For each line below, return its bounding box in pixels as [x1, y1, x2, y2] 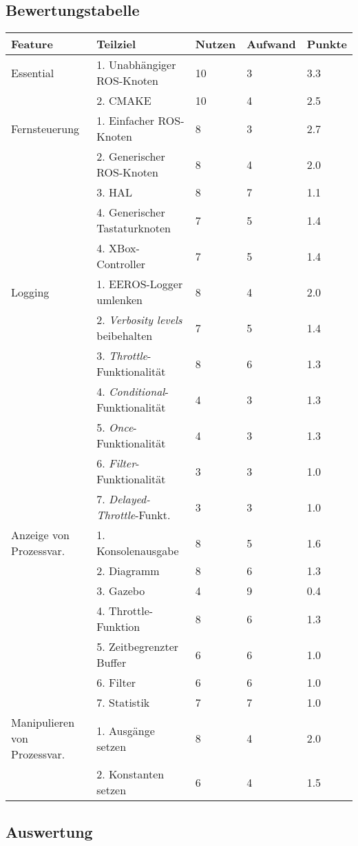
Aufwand [246, 36, 296, 52]
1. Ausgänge [96, 722, 155, 738]
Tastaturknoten [96, 220, 171, 236]
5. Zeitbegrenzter [96, 638, 179, 655]
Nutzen [195, 36, 236, 52]
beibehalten [96, 328, 153, 344]
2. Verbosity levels [96, 312, 182, 328]
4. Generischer [96, 204, 165, 221]
